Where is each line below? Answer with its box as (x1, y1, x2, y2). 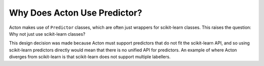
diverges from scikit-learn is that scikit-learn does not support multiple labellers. (9, 54, 171, 60)
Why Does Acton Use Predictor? (9, 7, 142, 18)
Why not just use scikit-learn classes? (9, 31, 86, 37)
